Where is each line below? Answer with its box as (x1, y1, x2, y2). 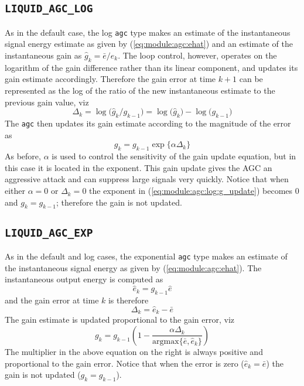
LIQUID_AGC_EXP (5, 226, 93, 239)
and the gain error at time (5, 294, 99, 306)
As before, (5, 150, 41, 162)
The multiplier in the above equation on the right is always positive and (5, 345, 263, 357)
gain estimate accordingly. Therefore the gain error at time (5, 73, 216, 85)
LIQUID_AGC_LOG (5, 2, 93, 15)
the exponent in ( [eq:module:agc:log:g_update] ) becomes (89, 185, 293, 197)
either (5, 185, 26, 197)
